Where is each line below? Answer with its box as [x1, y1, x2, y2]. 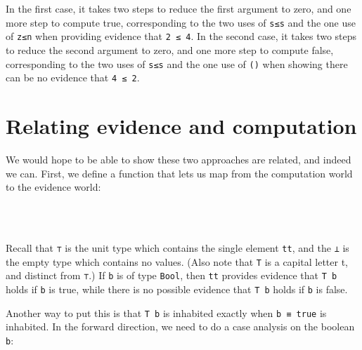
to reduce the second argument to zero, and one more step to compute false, [6, 42, 334, 57]
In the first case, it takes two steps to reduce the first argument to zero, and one [6, 1, 351, 15]
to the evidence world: [6, 180, 101, 194]
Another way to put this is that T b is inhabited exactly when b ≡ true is [6, 305, 327, 320]
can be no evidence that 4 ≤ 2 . [6, 70, 140, 85]
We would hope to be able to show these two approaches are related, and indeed [6, 152, 351, 166]
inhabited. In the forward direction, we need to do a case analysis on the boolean [6, 319, 355, 334]
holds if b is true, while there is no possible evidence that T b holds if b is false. [6, 281, 348, 296]
